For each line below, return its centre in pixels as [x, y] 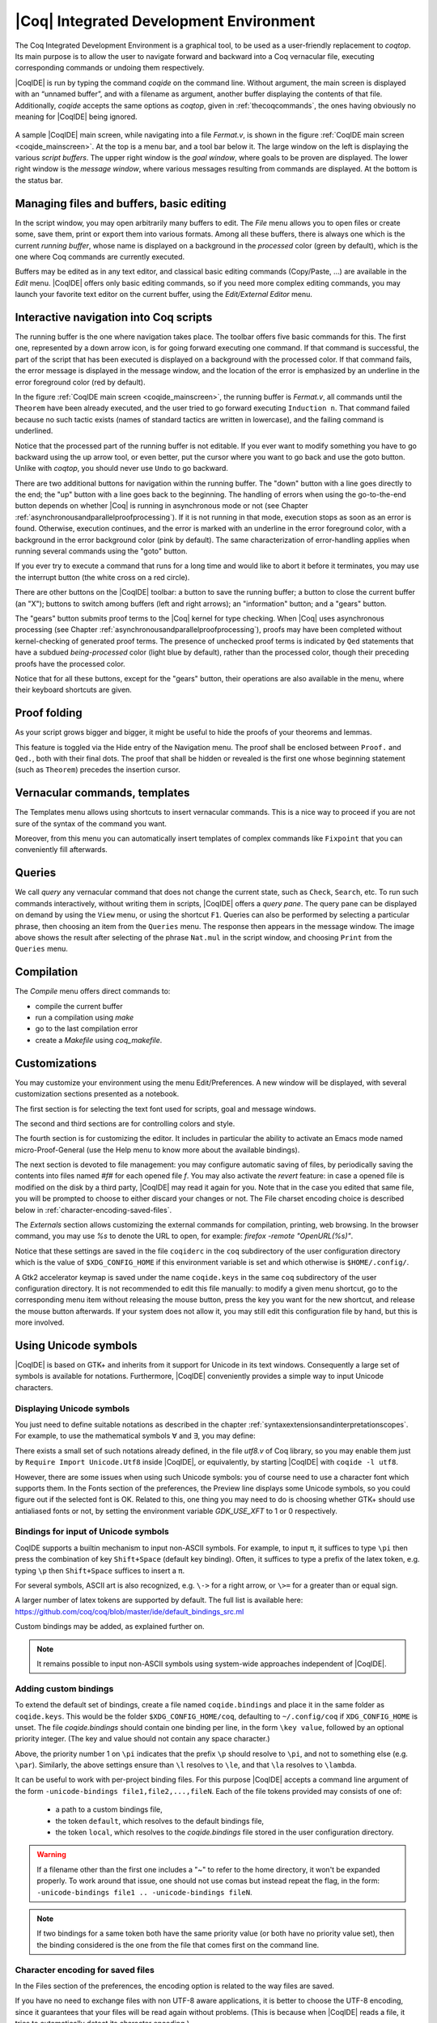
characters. [34, 1387]
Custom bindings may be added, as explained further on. [110, 1626]
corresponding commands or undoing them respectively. [110, 68]
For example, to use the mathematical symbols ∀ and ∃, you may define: [135, 1436]
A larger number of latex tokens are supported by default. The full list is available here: [159, 1600]
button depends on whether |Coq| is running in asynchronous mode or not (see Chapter [161, 506]
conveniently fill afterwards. [62, 850]
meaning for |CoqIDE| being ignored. [76, 117]
